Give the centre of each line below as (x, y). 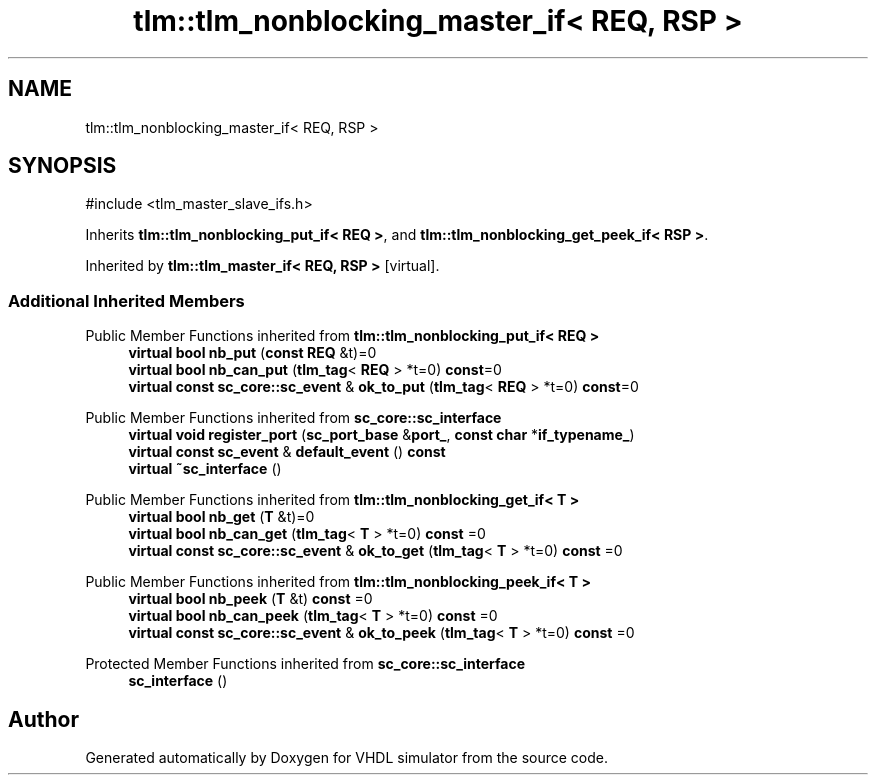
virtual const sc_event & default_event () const (287, 452)
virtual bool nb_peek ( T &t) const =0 (250, 599)
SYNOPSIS (62, 166)
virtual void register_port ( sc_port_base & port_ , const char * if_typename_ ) (381, 435)
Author (43, 719)
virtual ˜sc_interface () (205, 469)
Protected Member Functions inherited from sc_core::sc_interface (305, 664)
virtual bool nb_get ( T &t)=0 (221, 517)
